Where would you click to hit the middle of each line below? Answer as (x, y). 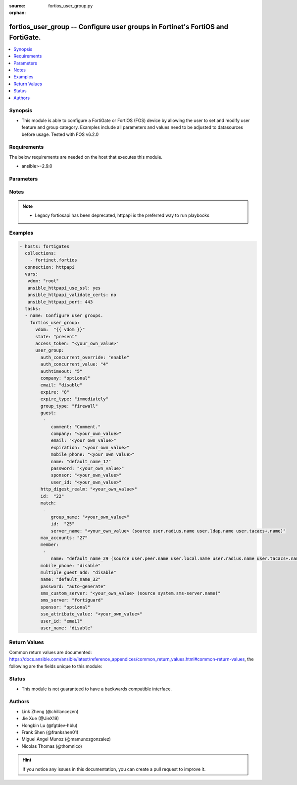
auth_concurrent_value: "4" (74, 364)
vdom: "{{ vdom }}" (60, 330)
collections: (41, 253)
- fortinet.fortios (54, 260)
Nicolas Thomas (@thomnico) (52, 746)
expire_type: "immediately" (74, 399)
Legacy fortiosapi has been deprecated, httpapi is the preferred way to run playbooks (122, 215)
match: (48, 503)
